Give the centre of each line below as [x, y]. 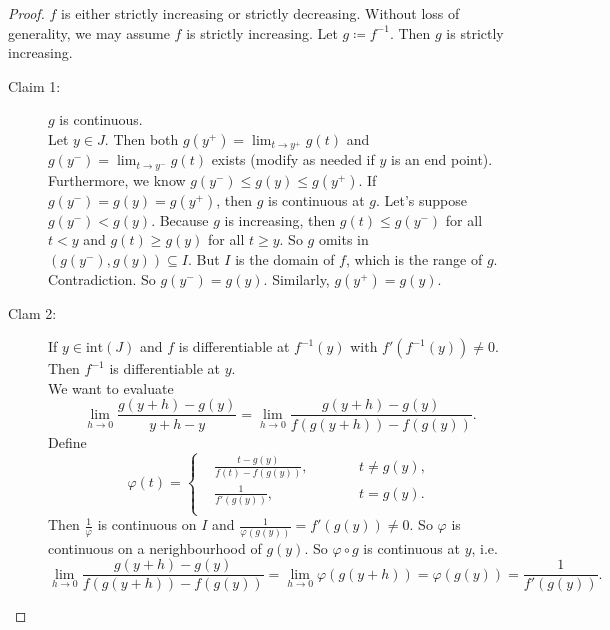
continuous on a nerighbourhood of [155, 547]
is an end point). [442, 159]
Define [67, 441]
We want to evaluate [111, 387]
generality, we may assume [89, 32]
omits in [343, 239]
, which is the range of [414, 259]
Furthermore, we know [117, 179]
